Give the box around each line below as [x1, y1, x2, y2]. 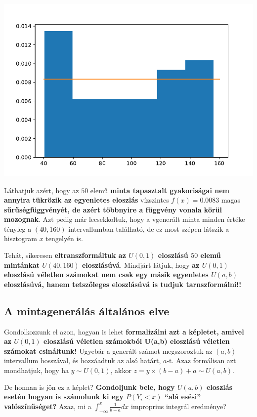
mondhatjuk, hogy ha [4, 365, 69, 375]
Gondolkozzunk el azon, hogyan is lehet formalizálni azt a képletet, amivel [4, 326, 244, 336]
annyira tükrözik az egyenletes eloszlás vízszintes [4, 195, 169, 205]
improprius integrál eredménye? [131, 401, 226, 411]
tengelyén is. [45, 233, 83, 244]
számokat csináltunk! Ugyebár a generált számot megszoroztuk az [4, 345, 213, 356]
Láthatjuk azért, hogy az [4, 185, 79, 195]
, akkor [110, 365, 131, 375]
